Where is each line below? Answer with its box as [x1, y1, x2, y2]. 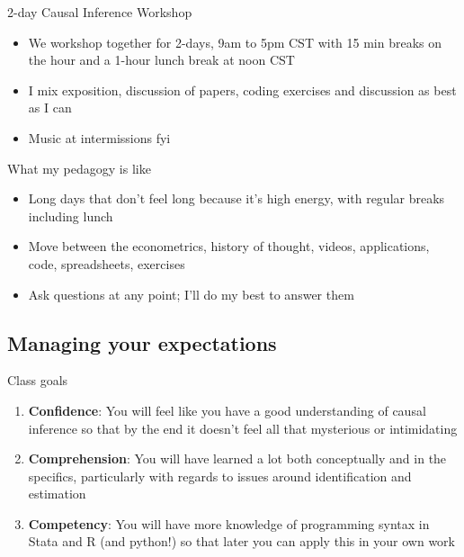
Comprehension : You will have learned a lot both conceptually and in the [28, 449, 447, 468]
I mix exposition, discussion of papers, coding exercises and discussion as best [28, 80, 457, 99]
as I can [28, 98, 72, 117]
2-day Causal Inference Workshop [7, 3, 192, 21]
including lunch [28, 206, 113, 225]
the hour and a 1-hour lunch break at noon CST [28, 50, 295, 69]
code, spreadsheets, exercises [28, 254, 185, 273]
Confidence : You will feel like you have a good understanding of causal [28, 400, 426, 419]
